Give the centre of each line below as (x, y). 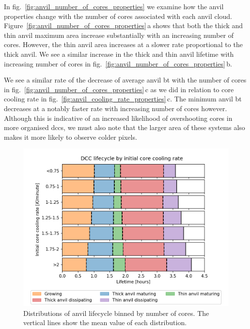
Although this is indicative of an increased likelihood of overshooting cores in (118, 118)
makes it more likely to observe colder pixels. (70, 137)
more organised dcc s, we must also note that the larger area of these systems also (125, 127)
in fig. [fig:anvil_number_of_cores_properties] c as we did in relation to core (119, 89)
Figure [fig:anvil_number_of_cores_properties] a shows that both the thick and (124, 25)
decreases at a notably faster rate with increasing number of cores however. (116, 108)
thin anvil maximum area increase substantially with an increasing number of (119, 35)
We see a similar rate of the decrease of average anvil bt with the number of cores (125, 80)
